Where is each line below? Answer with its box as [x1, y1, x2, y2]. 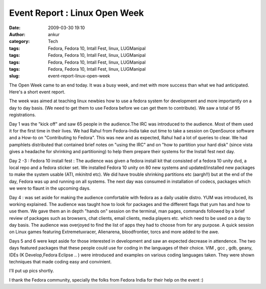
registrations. [9, 112, 36, 118]
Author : [9, 31, 26, 37]
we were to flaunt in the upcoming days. [9, 185, 91, 191]
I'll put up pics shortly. [9, 268, 54, 274]
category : [9, 39, 30, 44]
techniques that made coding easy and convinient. [9, 259, 112, 265]
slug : [9, 73, 20, 79]
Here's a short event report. [9, 89, 66, 95]
